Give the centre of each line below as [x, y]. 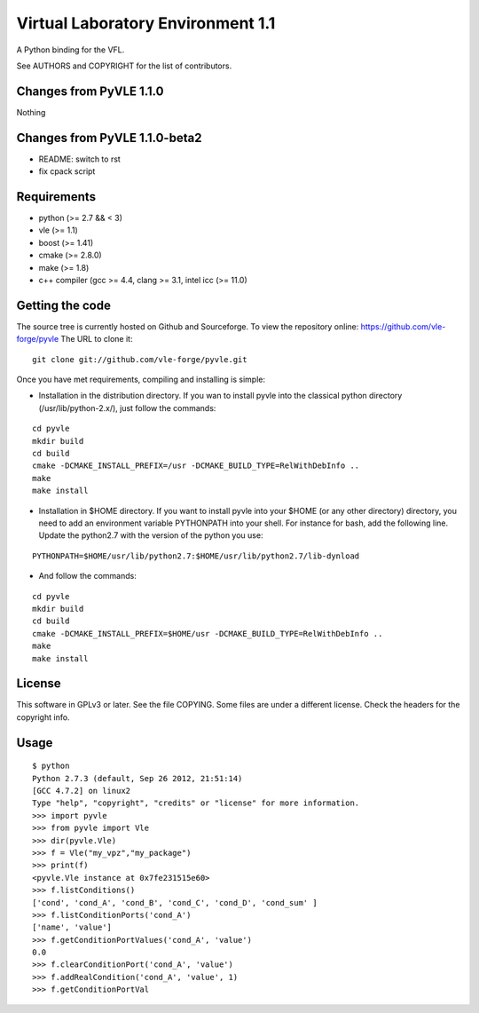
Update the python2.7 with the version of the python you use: [151, 535]
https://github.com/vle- [403, 326]
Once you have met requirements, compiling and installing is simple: [141, 380]
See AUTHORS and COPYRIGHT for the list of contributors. [124, 66]
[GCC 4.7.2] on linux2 [82, 791]
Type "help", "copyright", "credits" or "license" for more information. [196, 803]
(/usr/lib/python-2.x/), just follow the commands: [127, 408]
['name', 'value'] [72, 927]
